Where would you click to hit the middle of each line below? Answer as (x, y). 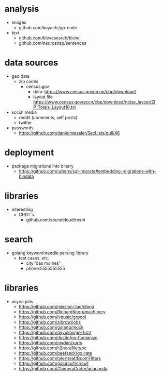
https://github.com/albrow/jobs (50, 322)
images (19, 22)
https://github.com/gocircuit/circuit (54, 363)
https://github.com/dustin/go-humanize (58, 337)
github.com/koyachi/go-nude (48, 27)
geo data (20, 76)
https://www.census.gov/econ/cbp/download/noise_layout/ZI (94, 102)
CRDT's (26, 214)
